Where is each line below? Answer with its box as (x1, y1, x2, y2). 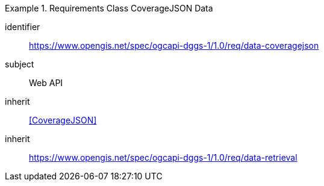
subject (5, 59, 34, 69)
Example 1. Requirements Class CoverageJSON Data (5, 3, 213, 13)
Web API (29, 78, 63, 88)
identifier (5, 22, 40, 32)
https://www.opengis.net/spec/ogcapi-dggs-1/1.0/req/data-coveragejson (29, 40, 319, 51)
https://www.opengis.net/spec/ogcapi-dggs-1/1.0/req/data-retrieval (29, 152, 298, 163)
